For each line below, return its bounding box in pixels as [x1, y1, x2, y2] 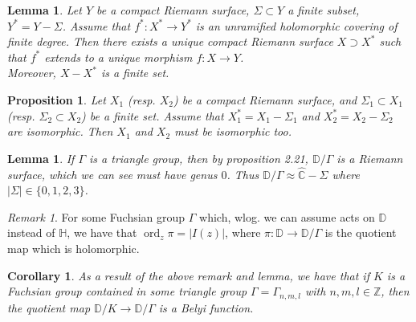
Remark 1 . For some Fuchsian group [7, 208, 186, 225]
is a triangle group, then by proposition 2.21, [89, 149, 308, 166]
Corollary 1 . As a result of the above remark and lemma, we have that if [7, 267, 369, 283]
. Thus [226, 165, 259, 182]
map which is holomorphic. [7, 239, 140, 256]
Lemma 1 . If [7, 149, 75, 166]
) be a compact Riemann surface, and [173, 91, 357, 108]
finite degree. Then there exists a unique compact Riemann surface [7, 33, 333, 50]
